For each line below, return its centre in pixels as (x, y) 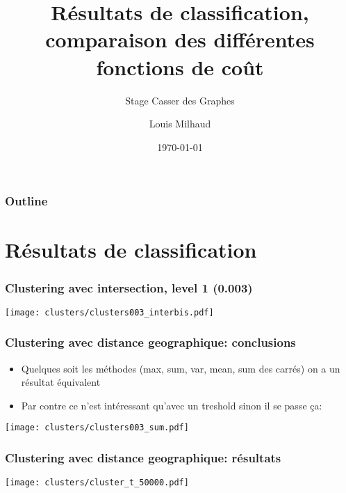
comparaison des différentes (180, 39)
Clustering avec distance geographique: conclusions (150, 342)
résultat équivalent (61, 382)
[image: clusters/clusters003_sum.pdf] (97, 428)
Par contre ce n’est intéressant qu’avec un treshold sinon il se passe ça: (172, 405)
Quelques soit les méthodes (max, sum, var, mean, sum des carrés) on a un (181, 368)
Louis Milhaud (180, 124)
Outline (26, 201)
